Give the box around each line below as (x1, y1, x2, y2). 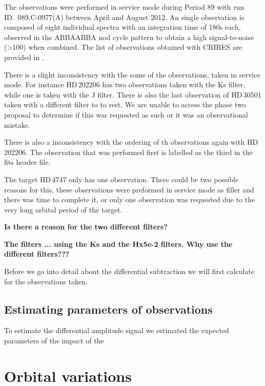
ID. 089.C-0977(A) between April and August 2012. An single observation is (4, 11, 244, 22)
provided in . (4, 51, 44, 62)
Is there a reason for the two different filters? (4, 221, 168, 232)
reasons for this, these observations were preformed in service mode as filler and (4, 184, 254, 195)
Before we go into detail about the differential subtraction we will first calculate (4, 266, 255, 277)
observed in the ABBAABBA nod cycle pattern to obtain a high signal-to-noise (4, 31, 254, 42)
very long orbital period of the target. (4, 204, 123, 215)
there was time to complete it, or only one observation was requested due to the (4, 194, 255, 205)
